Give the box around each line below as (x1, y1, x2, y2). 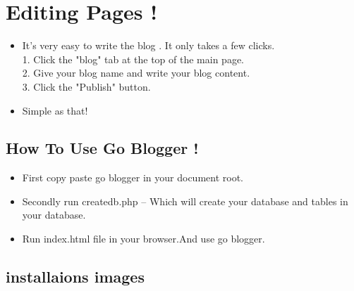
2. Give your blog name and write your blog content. (22, 65, 250, 80)
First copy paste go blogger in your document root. (22, 170, 243, 185)
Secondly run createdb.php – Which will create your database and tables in (22, 193, 348, 208)
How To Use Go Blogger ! (6, 137, 199, 159)
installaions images (6, 266, 145, 287)
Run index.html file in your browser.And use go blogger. (22, 231, 265, 246)
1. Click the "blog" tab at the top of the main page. (22, 51, 244, 66)
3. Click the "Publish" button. (22, 79, 151, 93)
